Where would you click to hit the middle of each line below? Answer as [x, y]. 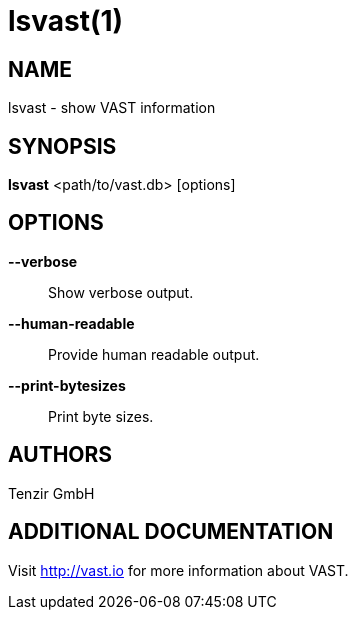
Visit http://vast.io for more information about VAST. [178, 570]
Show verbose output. [121, 292]
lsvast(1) [66, 21]
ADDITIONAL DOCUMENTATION [171, 532]
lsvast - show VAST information [112, 108]
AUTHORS [60, 455]
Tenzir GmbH [51, 493]
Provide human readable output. [154, 354]
